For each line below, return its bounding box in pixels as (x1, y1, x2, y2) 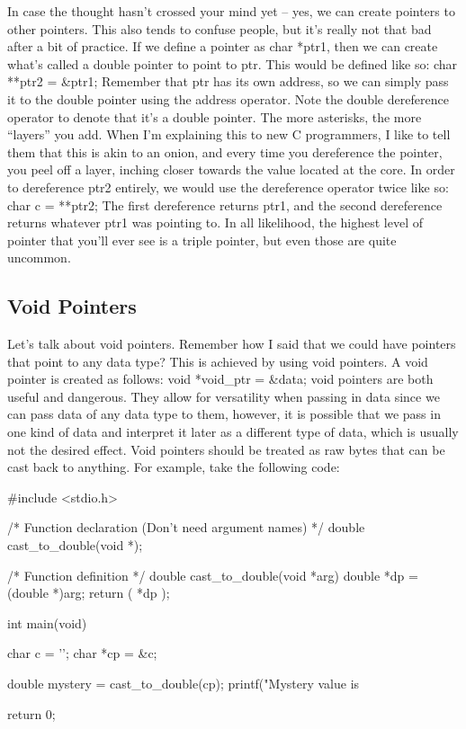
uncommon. (7, 248, 71, 267)
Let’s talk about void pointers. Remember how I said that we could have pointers (7, 334, 456, 353)
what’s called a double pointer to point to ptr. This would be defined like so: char (7, 54, 458, 73)
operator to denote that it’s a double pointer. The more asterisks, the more (7, 107, 422, 126)
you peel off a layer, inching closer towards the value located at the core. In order (7, 160, 455, 179)
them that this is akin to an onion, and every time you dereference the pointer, (7, 142, 443, 161)
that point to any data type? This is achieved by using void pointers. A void (7, 351, 428, 370)
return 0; (7, 704, 56, 723)
